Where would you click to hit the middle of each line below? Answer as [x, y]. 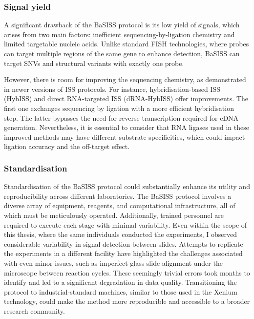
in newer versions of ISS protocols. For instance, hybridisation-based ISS [112, 89]
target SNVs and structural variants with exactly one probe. [94, 63]
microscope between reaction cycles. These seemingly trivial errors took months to [127, 272]
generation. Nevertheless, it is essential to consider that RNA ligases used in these [127, 127]
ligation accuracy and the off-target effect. [67, 146]
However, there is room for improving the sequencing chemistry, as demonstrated [125, 79]
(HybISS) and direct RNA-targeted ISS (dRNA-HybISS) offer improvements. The [126, 98]
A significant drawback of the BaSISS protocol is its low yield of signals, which [122, 25]
